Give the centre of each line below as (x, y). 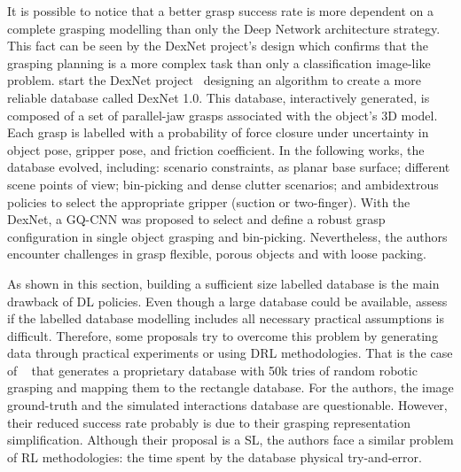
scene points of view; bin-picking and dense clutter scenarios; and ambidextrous (223, 184)
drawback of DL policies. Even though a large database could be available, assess (227, 301)
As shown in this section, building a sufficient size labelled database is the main (223, 283)
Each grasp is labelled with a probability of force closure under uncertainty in (218, 132)
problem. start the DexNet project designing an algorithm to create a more (214, 80)
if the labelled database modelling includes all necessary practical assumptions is (226, 318)
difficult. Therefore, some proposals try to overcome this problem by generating (223, 335)
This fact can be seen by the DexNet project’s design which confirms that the (218, 46)
